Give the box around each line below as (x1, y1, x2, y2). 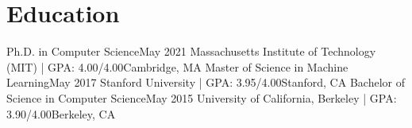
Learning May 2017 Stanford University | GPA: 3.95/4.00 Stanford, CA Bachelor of (6, 74, 405, 91)
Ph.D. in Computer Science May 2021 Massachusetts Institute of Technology (6, 43, 376, 60)
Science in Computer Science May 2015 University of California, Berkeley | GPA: (6, 89, 397, 106)
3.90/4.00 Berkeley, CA (6, 105, 116, 122)
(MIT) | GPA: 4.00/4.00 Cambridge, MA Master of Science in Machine (6, 58, 348, 75)
